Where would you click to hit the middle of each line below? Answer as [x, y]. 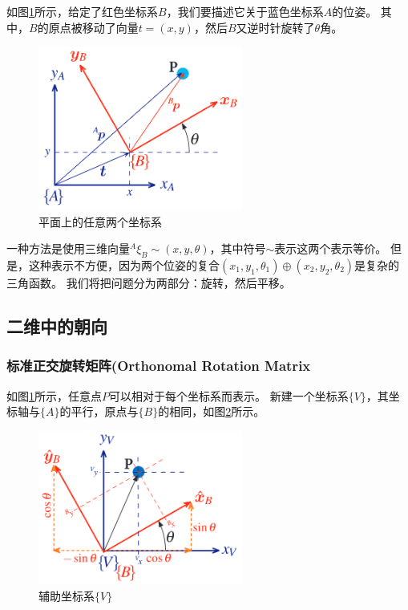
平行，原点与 [105, 411]
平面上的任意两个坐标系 [100, 221]
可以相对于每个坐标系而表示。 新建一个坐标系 [229, 395]
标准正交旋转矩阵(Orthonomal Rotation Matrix [159, 366]
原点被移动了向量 [93, 27]
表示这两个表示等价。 [331, 248]
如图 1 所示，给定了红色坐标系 [82, 11]
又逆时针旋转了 [275, 27]
